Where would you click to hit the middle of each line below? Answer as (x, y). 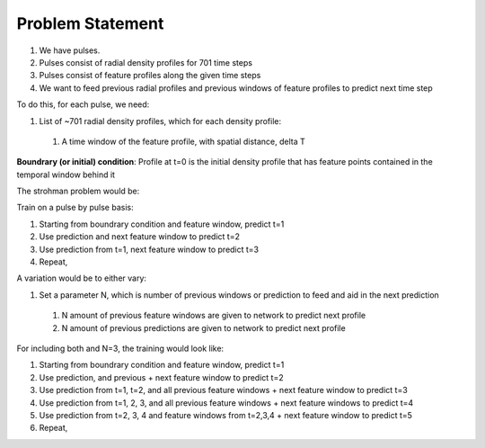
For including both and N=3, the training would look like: (120, 348)
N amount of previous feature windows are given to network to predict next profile (214, 316)
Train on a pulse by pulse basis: (75, 208)
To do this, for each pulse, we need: (83, 104)
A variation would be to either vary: (82, 278)
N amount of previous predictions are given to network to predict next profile (203, 327)
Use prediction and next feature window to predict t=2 (139, 237)
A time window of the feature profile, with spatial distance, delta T (183, 141)
